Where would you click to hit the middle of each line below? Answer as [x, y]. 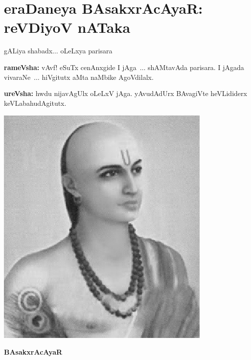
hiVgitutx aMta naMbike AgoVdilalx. [98, 77]
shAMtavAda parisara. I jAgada [196, 67]
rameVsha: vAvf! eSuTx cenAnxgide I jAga [70, 67]
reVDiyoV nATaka [67, 27]
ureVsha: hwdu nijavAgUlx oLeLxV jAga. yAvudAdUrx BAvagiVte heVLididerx [125, 93]
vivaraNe [17, 77]
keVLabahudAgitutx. [35, 103]
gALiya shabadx [28, 51]
